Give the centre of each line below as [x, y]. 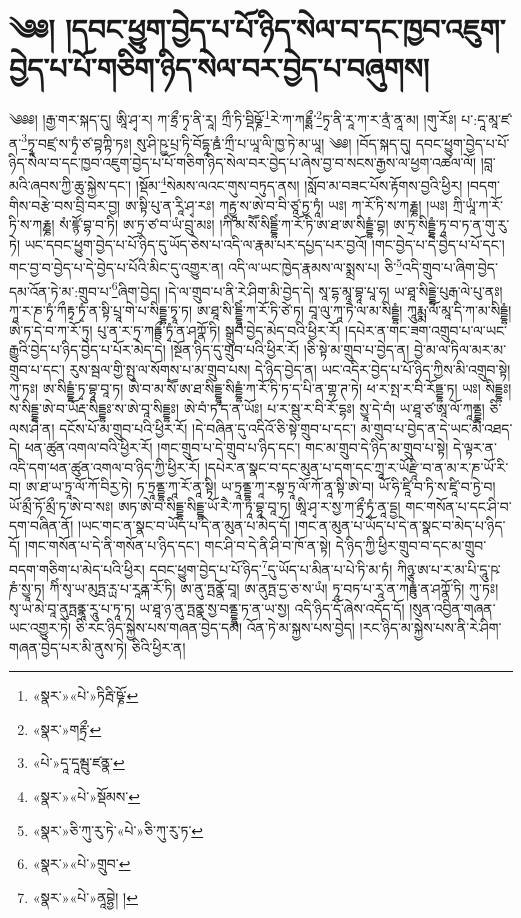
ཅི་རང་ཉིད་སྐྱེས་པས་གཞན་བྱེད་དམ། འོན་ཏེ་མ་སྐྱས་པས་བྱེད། [215, 627]
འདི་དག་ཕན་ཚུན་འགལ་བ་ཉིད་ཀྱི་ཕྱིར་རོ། [105, 466]
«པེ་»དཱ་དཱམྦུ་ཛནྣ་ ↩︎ [78, 762]
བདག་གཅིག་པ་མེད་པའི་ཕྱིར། [77, 568]
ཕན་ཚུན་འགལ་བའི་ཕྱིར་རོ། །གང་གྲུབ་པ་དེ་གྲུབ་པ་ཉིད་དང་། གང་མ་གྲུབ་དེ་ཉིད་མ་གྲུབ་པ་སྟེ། [236, 447]
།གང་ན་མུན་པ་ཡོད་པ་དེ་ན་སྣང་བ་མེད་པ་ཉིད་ [400, 525]
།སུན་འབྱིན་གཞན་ [452, 607]
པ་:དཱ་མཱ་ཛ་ [487, 118]
